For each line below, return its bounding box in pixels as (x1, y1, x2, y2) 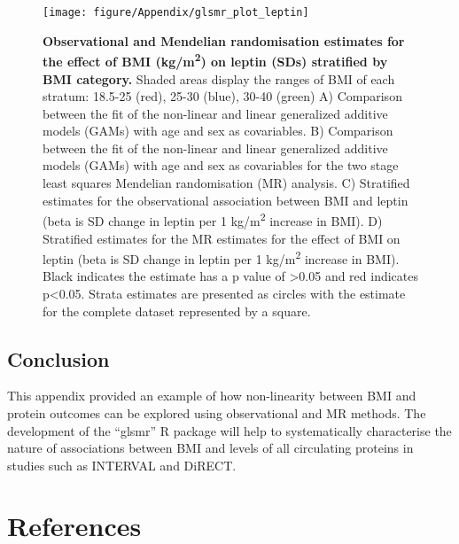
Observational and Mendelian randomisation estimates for (43, 31, 405, 50)
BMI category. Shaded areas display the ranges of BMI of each (43, 69, 395, 88)
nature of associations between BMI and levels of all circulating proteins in (7, 439, 414, 457)
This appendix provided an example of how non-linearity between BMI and (7, 386, 416, 405)
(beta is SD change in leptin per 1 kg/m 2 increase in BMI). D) (43, 209, 383, 229)
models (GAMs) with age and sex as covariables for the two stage (43, 156, 399, 175)
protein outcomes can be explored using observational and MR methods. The (7, 403, 426, 422)
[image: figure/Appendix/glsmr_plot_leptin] (43, 6, 309, 19)
